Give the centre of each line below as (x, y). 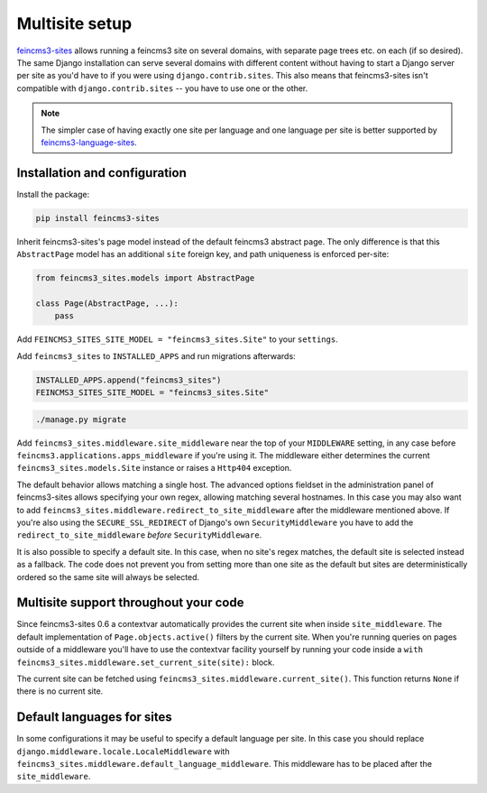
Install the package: (53, 194)
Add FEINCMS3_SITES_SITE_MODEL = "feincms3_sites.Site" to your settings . (177, 339)
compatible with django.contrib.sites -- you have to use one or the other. (162, 88)
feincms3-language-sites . (89, 142)
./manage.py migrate (81, 419)
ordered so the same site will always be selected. (108, 576)
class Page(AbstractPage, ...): (107, 303)
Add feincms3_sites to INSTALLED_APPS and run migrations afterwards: (156, 355)
